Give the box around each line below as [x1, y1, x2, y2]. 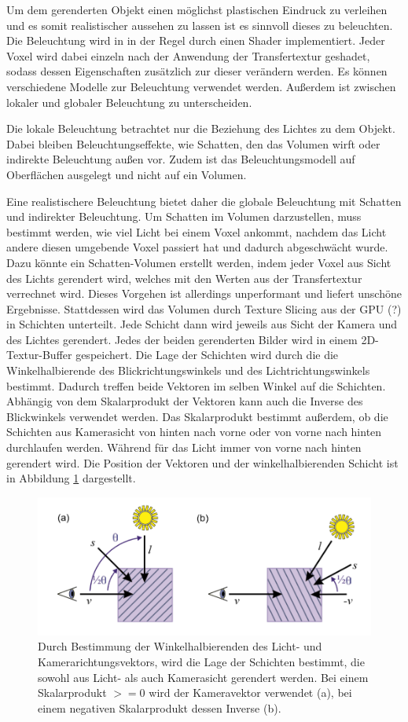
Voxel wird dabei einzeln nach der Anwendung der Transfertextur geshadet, [6, 47, 370, 64]
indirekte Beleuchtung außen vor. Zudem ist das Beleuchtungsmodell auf [6, 151, 355, 167]
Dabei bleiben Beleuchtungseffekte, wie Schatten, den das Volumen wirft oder [6, 135, 380, 152]
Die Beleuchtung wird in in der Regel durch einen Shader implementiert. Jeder [6, 32, 385, 49]
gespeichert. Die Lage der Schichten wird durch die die [75, 346, 339, 363]
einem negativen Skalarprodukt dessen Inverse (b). [38, 699, 281, 716]
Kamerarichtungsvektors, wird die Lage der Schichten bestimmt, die [38, 654, 365, 670]
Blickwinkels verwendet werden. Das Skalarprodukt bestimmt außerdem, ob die [6, 408, 388, 424]
